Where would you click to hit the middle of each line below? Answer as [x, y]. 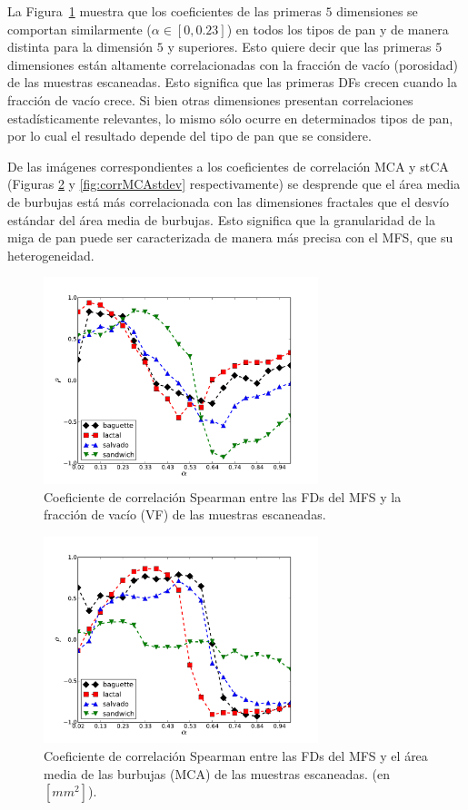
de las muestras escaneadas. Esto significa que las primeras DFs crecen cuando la [232, 82]
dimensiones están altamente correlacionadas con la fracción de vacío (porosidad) [233, 64]
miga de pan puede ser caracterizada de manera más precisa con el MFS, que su [230, 237]
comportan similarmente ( [80, 29]
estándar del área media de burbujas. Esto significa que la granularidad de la [221, 219]
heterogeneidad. [51, 255]
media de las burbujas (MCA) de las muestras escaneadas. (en [217, 773]
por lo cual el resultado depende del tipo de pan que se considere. [189, 136]
